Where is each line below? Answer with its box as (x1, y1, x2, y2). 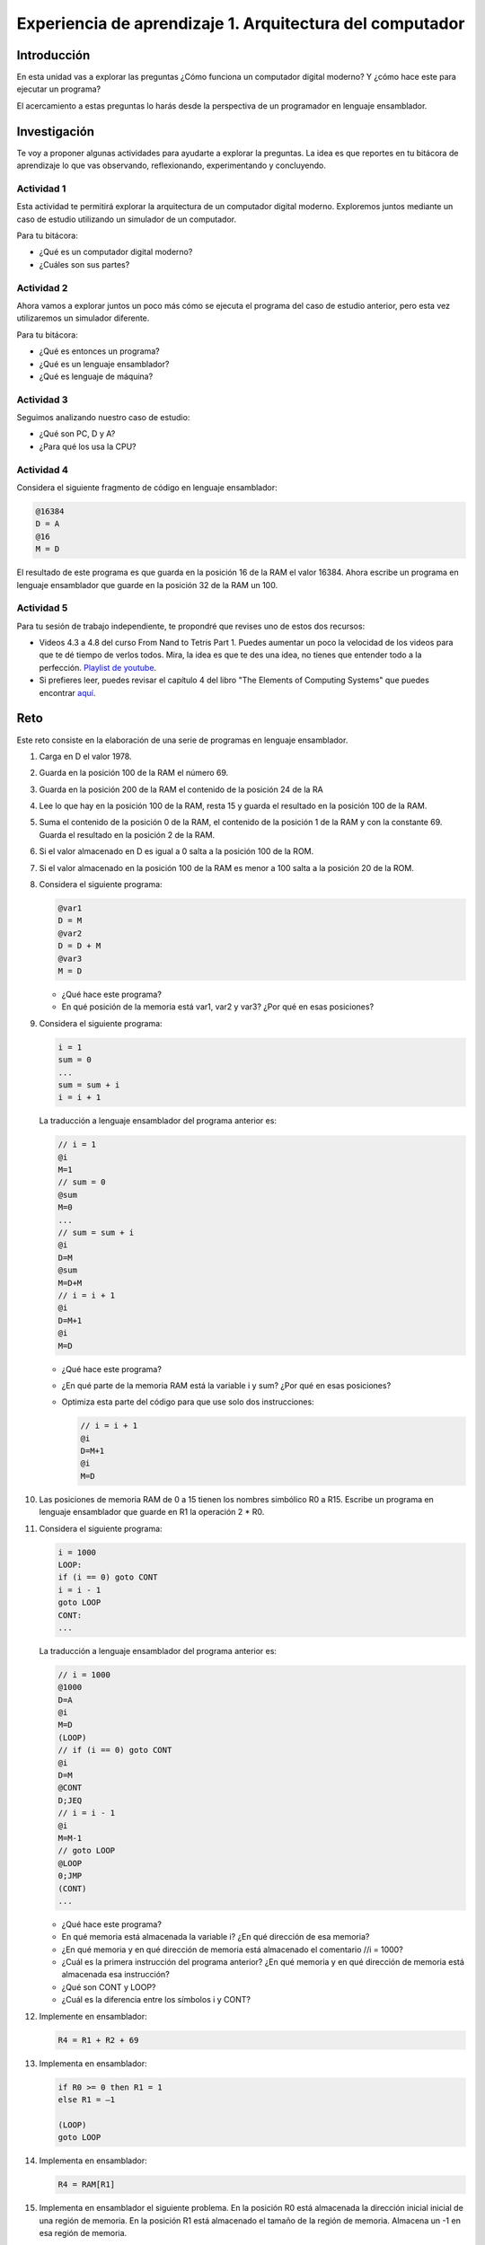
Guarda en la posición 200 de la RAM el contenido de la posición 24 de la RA (39, 784, 323, 795)
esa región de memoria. (39, 2227, 128, 2238)
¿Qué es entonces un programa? (39, 346, 161, 357)
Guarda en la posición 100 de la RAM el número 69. (39, 768, 229, 779)
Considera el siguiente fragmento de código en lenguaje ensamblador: (16, 482, 278, 493)
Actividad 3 (16, 393, 68, 406)
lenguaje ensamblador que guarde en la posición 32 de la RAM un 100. (16, 579, 278, 590)
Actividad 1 (16, 182, 66, 195)
